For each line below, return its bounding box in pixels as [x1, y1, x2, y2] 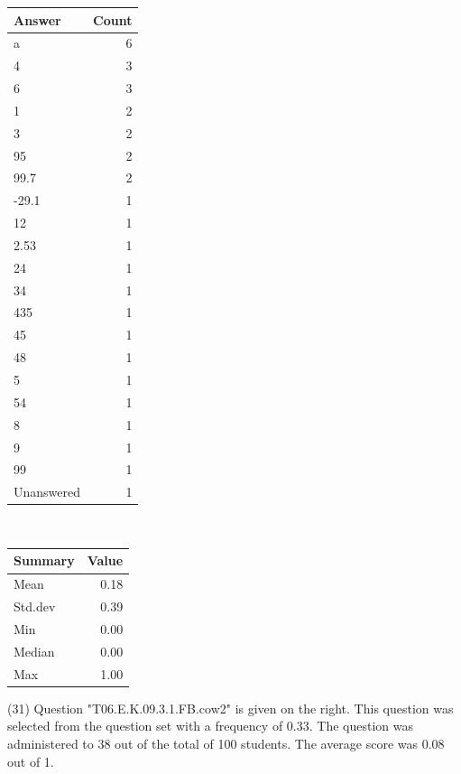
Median [14, 641, 55, 660]
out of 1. [7, 751, 54, 770]
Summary [14, 551, 75, 570]
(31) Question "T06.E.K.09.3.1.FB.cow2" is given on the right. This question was [7, 698, 454, 717]
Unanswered [14, 482, 81, 501]
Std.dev [14, 597, 56, 616]
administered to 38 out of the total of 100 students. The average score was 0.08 [7, 733, 445, 752]
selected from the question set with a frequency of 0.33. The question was [7, 716, 413, 735]
